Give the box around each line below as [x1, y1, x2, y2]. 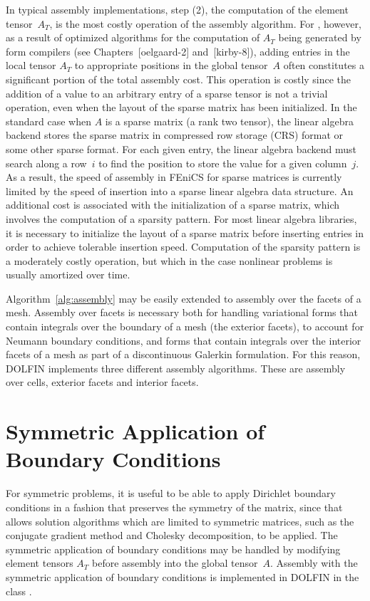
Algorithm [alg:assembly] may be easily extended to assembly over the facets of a [6, 291, 361, 305]
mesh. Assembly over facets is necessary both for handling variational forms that [6, 305, 358, 320]
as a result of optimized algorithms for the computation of [6, 30, 260, 45]
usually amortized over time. [6, 267, 130, 282]
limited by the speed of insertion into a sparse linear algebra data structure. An [6, 183, 354, 198]
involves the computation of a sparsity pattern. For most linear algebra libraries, [6, 211, 357, 226]
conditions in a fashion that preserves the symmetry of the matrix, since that [6, 499, 343, 514]
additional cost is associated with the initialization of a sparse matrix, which [6, 197, 339, 212]
